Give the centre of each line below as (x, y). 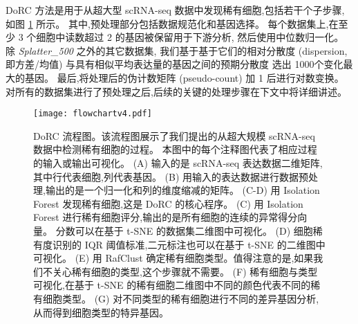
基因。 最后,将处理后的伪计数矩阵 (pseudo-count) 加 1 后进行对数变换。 (184, 77)
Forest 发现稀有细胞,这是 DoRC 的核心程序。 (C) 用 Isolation (168, 203)
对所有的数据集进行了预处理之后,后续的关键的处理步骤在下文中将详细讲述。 (176, 91)
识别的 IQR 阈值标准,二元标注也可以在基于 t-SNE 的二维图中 (189, 244)
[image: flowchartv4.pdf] (93, 114)
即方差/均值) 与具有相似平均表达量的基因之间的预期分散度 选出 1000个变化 (175, 64)
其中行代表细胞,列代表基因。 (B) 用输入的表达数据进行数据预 (171, 176)
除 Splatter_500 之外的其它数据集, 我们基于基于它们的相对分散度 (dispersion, (177, 50)
